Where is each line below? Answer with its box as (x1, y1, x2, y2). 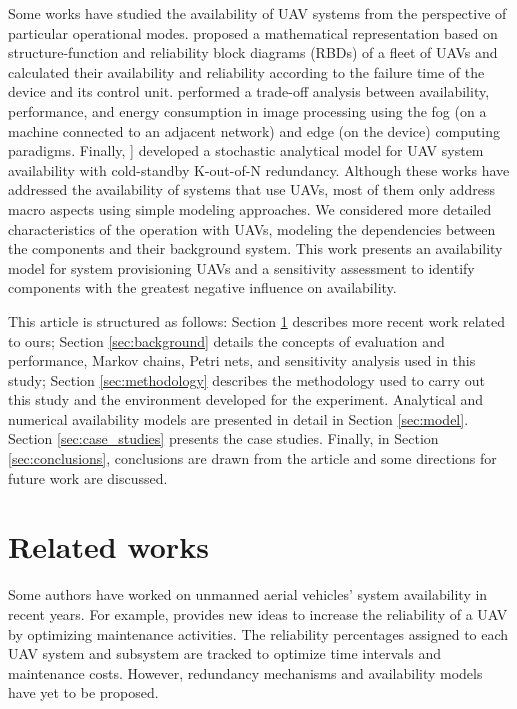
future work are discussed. (8, 467, 168, 488)
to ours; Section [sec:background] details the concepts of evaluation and (8, 330, 445, 351)
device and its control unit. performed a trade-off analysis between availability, (8, 81, 490, 102)
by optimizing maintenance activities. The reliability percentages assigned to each (8, 623, 509, 644)
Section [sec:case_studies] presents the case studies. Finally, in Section (8, 428, 439, 449)
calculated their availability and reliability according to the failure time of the (8, 61, 485, 82)
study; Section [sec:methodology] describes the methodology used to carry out (8, 369, 485, 390)
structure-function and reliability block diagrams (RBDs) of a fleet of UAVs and (8, 42, 498, 63)
